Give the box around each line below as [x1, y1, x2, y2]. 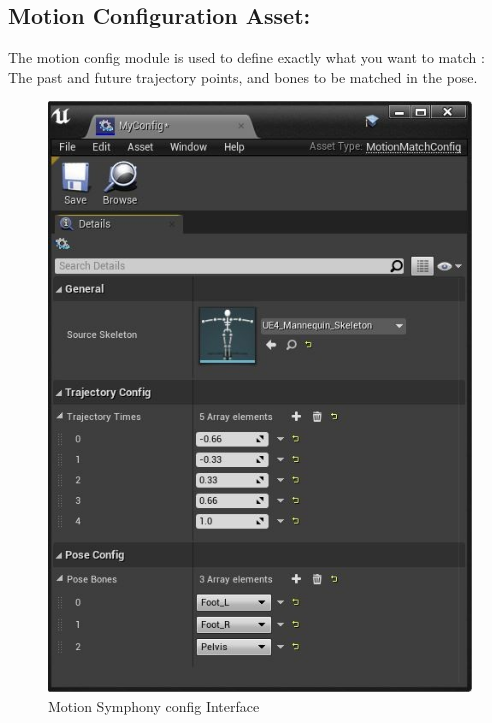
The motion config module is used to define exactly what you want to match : [8, 47, 485, 68]
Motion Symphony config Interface [48, 695, 260, 716]
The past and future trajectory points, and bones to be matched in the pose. [8, 66, 478, 87]
